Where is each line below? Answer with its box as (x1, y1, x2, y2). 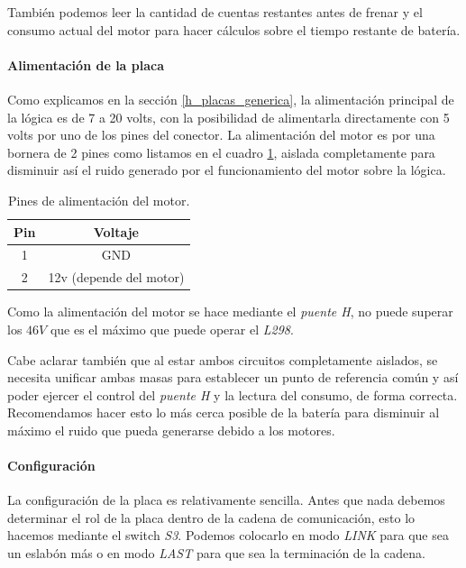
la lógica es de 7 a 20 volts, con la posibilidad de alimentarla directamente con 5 (7, 107, 450, 126)
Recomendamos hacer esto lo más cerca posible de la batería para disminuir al (7, 403, 440, 422)
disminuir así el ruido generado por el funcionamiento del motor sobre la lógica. (7, 160, 446, 179)
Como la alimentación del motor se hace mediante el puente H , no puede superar (7, 302, 453, 321)
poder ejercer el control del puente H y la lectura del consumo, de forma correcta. (7, 385, 458, 404)
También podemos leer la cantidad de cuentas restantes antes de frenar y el (7, 3, 423, 21)
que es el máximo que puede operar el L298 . (50, 319, 294, 338)
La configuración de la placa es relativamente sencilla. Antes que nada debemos (7, 490, 445, 509)
